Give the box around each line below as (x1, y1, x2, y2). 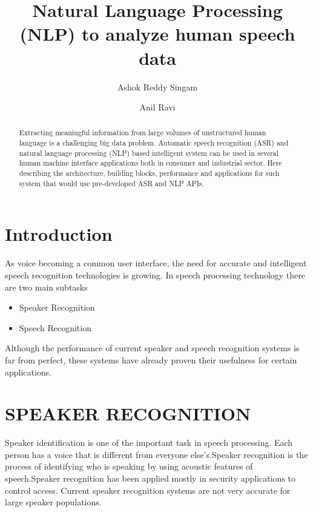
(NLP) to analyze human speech (19, 21, 295, 46)
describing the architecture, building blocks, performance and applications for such (19, 168, 280, 178)
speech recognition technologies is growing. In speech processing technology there (5, 268, 306, 281)
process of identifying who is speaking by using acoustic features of (5, 460, 253, 473)
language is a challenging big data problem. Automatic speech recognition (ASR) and (19, 138, 289, 148)
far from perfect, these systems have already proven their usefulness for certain (5, 353, 297, 366)
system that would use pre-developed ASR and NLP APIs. (19, 178, 204, 188)
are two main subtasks (5, 280, 88, 293)
